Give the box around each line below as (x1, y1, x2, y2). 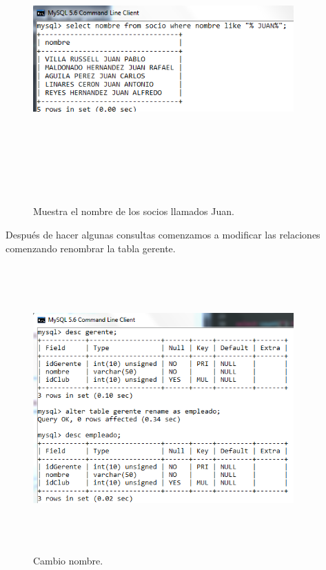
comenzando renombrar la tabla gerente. (6, 241, 176, 255)
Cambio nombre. (33, 553, 103, 568)
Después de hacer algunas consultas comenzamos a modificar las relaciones (6, 227, 320, 241)
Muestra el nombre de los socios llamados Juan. (33, 204, 234, 218)
